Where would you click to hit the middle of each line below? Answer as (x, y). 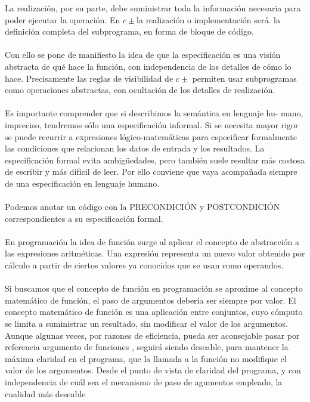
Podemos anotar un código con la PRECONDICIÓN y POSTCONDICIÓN (142, 207)
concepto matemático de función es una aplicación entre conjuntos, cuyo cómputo (154, 312)
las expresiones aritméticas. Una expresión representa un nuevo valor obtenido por (155, 253)
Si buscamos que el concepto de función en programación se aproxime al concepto (154, 288)
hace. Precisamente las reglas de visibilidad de (89, 78)
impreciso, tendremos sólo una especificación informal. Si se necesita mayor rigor (152, 124)
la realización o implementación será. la (208, 19)
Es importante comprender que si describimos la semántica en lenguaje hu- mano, (154, 113)
